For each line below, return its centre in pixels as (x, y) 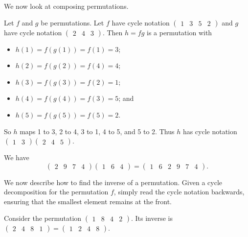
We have (17, 157)
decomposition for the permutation (56, 192)
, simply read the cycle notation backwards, (179, 192)
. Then (113, 32)
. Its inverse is (152, 218)
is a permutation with (179, 32)
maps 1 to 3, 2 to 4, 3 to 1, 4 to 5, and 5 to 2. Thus (97, 131)
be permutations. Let (72, 22)
